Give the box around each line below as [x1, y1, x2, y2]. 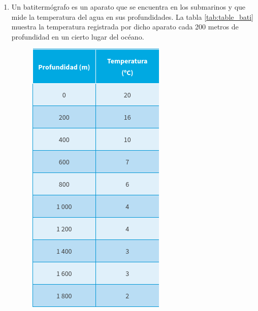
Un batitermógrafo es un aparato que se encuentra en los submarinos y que [11, 2, 246, 12]
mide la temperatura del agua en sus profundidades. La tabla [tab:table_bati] [11, 11, 254, 22]
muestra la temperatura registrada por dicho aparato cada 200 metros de [11, 21, 239, 32]
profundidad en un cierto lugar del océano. [11, 31, 144, 42]
